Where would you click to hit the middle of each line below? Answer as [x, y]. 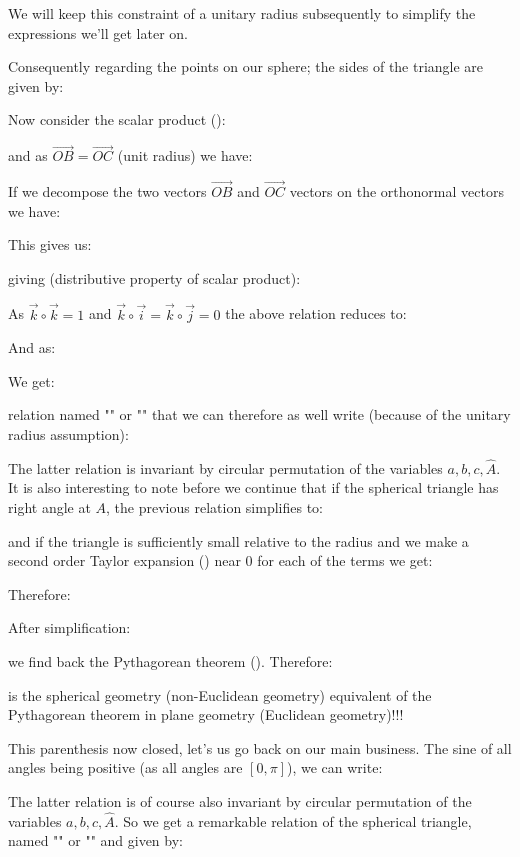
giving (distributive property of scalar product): [154, 277]
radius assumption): [68, 433]
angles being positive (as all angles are [125, 767]
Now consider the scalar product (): [117, 119]
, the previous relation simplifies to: [214, 506]
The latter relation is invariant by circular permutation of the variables [225, 467]
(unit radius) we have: [185, 155]
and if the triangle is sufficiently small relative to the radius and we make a [238, 540]
